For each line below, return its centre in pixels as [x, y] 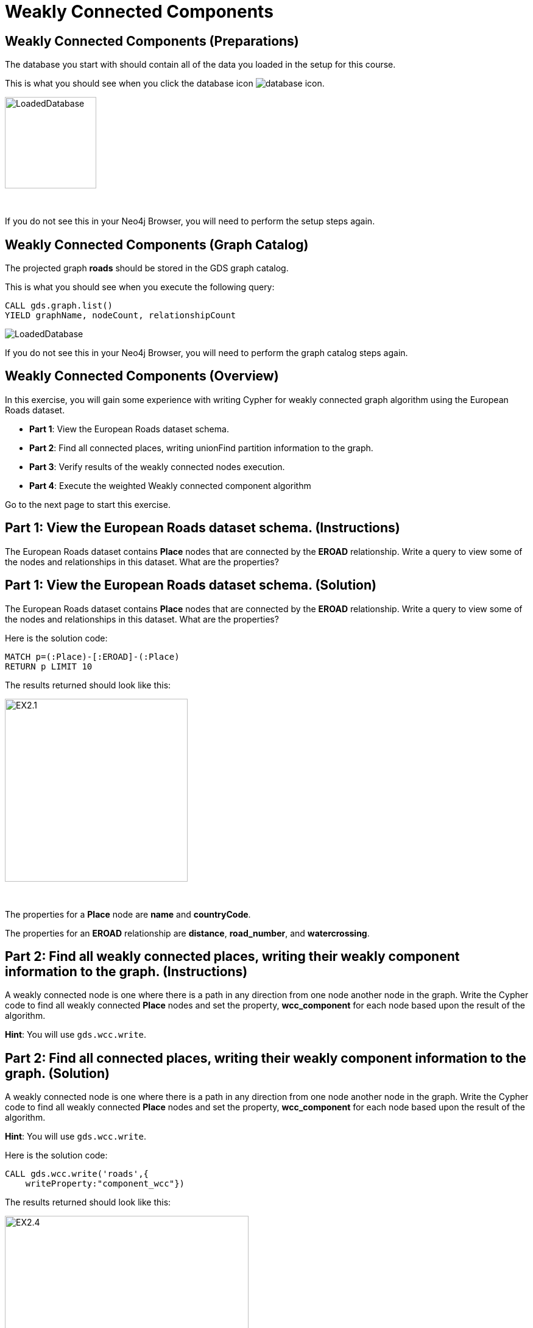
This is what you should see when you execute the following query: [140, 287]
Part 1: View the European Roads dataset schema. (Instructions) [203, 528]
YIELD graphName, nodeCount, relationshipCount [121, 316]
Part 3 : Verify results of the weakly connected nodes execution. [157, 466]
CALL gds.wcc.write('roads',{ [77, 1174]
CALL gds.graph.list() [59, 306]
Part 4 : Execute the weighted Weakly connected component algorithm [170, 485]
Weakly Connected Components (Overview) [142, 376]
